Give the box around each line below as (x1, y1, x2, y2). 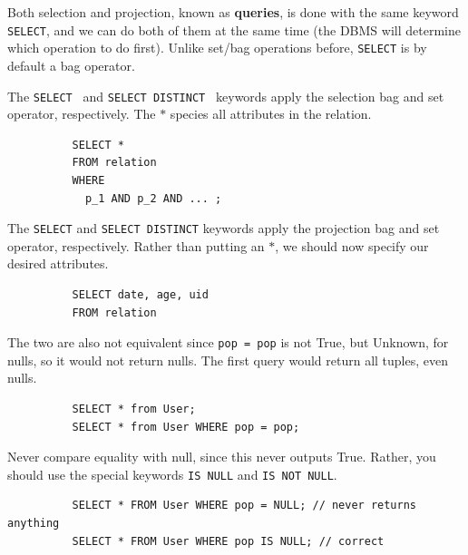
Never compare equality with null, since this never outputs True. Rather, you (7, 447, 436, 466)
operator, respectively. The (7, 104, 156, 123)
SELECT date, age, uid (72, 287, 209, 301)
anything (7, 517, 60, 531)
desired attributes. (7, 254, 109, 273)
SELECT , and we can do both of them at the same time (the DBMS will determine (7, 20, 461, 39)
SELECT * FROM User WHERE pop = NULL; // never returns (72, 499, 417, 512)
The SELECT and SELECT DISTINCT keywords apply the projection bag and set (7, 219, 440, 238)
